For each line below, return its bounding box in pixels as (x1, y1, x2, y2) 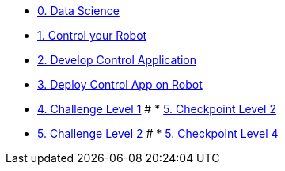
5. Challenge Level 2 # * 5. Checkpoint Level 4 (37, 127, 279, 140)
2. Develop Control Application (37, 53, 197, 66)
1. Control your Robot (37, 28, 147, 42)
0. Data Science (37, 4, 120, 17)
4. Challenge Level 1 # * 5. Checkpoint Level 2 (37, 102, 276, 116)
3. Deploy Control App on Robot (37, 78, 203, 91)
